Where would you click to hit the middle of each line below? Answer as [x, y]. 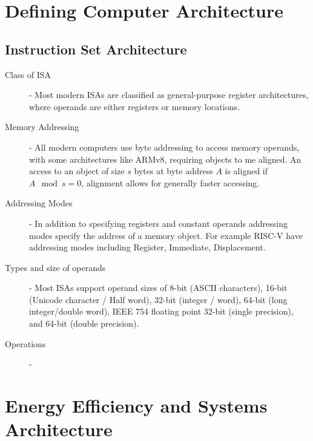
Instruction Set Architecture [96, 49]
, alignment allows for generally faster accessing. [170, 182]
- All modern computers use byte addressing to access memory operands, [164, 147]
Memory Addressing [42, 127]
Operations [25, 343]
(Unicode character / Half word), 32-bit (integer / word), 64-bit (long [158, 299]
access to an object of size [77, 171]
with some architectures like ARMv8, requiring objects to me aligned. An [165, 159]
